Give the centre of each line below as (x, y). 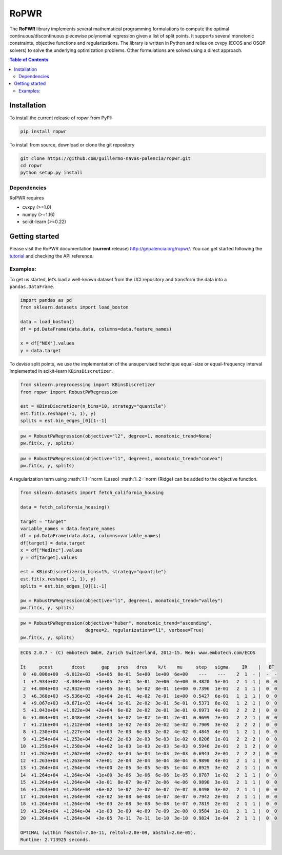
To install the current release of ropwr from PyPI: (61, 118)
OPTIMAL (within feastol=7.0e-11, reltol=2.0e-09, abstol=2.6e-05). (108, 832)
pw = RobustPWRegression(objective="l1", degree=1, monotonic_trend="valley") (122, 601)
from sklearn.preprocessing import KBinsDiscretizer (88, 385)
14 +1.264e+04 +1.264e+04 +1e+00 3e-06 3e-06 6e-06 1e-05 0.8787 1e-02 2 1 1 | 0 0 (149, 775)
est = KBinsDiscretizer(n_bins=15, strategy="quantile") (93, 572)
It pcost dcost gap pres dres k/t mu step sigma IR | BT (147, 667)
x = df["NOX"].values (47, 343)
